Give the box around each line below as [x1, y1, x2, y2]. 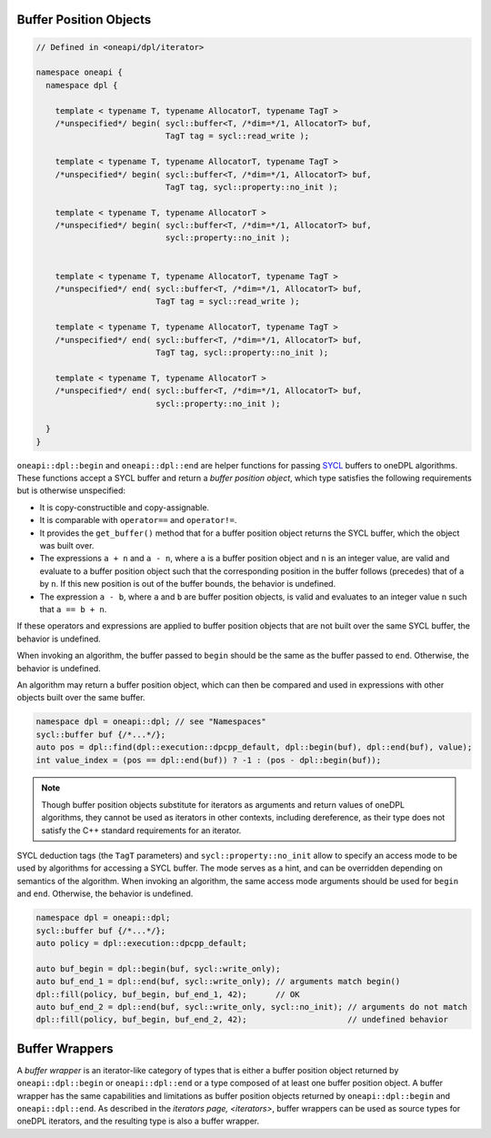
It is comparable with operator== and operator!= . [39, 515, 237, 526]
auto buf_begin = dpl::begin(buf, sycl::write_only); [35, 963, 281, 973]
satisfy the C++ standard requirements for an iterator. [41, 824, 242, 836]
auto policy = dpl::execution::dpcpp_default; [35, 938, 247, 948]
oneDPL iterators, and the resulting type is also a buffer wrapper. [16, 1115, 259, 1127]
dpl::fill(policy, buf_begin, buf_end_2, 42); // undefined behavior [35, 1014, 449, 1025]
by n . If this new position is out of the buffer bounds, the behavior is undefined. [39, 579, 336, 589]
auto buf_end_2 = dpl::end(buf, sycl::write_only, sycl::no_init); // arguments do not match [35, 1002, 468, 1012]
